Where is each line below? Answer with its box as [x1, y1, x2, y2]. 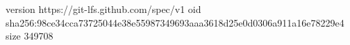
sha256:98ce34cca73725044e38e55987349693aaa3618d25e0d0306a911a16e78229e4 [6, 15, 344, 29]
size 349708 [6, 29, 53, 43]
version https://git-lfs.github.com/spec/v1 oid [6, 2, 201, 16]
